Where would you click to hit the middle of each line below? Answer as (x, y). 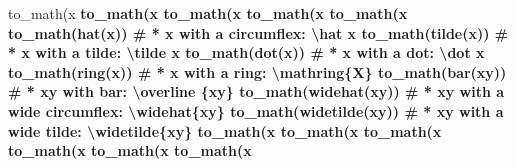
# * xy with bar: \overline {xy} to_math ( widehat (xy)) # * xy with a (256, 91)
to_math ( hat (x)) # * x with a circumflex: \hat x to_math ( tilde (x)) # (258, 32)
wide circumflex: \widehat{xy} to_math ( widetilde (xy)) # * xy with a (256, 110)
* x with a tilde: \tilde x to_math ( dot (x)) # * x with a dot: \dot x (246, 52)
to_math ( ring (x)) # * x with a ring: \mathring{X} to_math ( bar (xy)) (257, 71)
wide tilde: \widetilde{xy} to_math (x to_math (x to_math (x (225, 130)
